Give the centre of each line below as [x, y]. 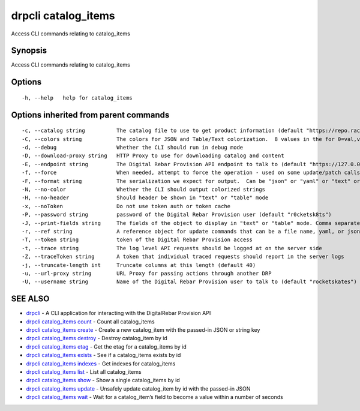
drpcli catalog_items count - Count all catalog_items [91, 322]
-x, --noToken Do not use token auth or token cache [126, 206]
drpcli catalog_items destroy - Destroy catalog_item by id [97, 338]
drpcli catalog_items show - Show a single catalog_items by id [103, 380]
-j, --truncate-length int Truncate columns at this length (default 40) [139, 265]
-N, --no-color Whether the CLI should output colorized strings [144, 189]
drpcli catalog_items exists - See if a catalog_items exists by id [103, 355]
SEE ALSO [30, 299]
